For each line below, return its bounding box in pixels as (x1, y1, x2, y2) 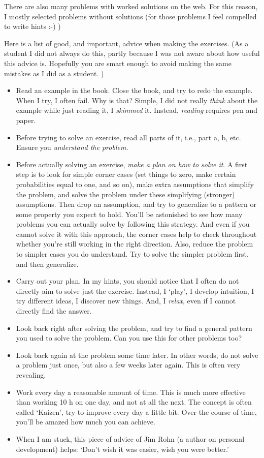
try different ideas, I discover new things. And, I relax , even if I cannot (16, 295, 236, 306)
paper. (16, 114, 36, 125)
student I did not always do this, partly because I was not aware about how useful (4, 48, 260, 58)
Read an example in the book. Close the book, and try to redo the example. (16, 85, 253, 96)
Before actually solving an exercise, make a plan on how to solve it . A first (16, 159, 248, 169)
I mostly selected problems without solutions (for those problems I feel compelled (4, 11, 257, 21)
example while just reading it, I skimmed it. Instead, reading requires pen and (16, 105, 258, 115)
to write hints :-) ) (4, 21, 61, 32)
